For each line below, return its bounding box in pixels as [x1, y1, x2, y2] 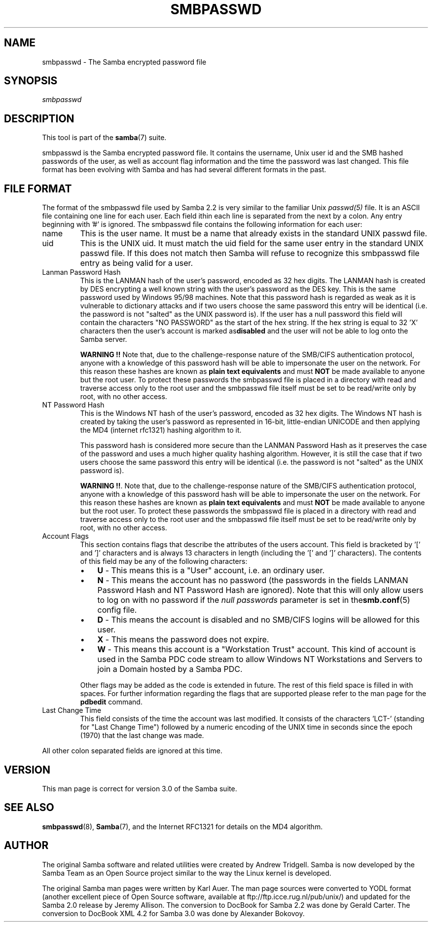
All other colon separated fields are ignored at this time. [42, 746, 222, 755]
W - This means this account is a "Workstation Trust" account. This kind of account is [97, 644, 416, 655]
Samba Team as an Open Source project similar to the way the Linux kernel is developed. [42, 868, 331, 877]
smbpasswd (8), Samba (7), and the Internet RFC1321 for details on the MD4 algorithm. [42, 822, 323, 831]
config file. [97, 605, 137, 615]
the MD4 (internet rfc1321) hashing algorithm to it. [80, 426, 242, 435]
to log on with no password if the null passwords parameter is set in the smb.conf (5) [97, 595, 410, 605]
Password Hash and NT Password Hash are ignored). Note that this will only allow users [97, 585, 424, 595]
